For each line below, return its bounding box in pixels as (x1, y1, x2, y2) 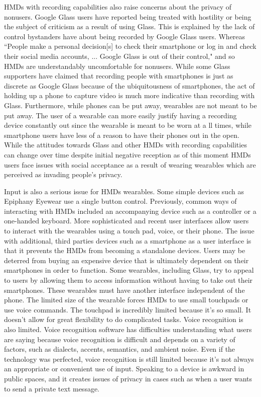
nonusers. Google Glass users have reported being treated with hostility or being (4, 11, 251, 22)
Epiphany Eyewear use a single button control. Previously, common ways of (4, 196, 237, 206)
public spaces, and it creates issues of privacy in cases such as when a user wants (4, 373, 252, 383)
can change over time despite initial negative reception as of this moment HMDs (4, 149, 251, 160)
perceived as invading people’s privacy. (4, 169, 122, 180)
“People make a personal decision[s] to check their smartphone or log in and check (4, 41, 256, 51)
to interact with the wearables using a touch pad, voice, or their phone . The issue (4, 225, 254, 236)
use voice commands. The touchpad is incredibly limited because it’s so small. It (4, 304, 251, 314)
